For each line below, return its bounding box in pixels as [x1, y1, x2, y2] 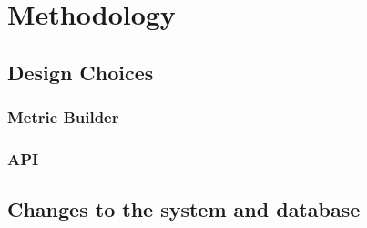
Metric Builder [7, 106, 119, 129]
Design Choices [7, 57, 154, 86]
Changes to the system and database [7, 195, 361, 223]
